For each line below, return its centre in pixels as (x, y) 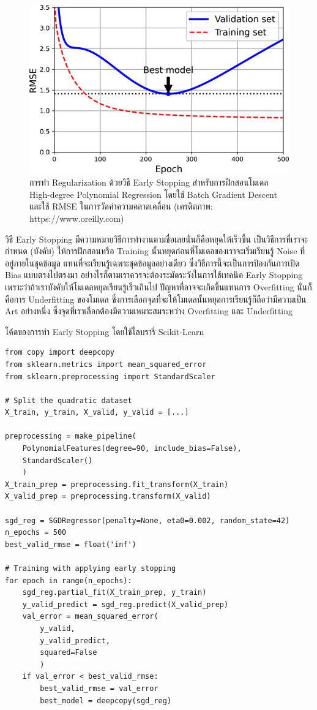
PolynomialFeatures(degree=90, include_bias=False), (132, 449)
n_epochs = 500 (36, 533)
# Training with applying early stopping (91, 568)
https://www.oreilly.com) (77, 218)
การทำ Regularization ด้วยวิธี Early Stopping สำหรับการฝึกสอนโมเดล (149, 182)
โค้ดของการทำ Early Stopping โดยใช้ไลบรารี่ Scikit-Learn (105, 331)
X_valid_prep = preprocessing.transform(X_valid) (108, 497)
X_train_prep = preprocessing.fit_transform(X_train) (117, 484)
